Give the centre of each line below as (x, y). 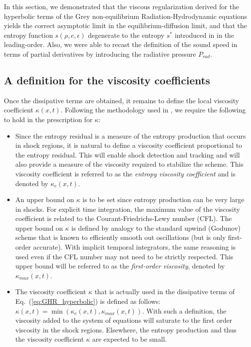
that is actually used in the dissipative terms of (165, 292)
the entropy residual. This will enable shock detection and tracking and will (127, 154)
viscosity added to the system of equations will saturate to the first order (124, 320)
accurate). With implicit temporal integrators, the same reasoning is (134, 247)
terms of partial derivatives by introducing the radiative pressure (100, 54)
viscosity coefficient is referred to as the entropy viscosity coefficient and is (125, 173)
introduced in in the (204, 35)
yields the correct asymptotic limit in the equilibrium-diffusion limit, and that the (125, 25)
